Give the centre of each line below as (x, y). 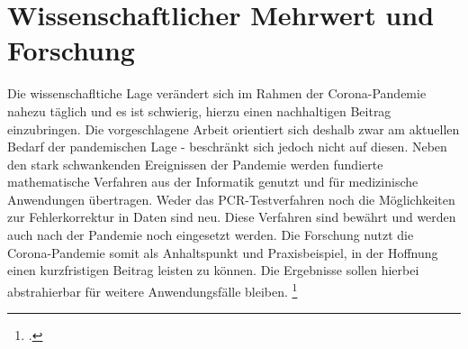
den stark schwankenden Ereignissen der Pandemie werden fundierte (195, 164)
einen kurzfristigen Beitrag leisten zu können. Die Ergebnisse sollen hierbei (213, 270)
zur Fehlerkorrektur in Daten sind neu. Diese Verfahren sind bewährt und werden (232, 217)
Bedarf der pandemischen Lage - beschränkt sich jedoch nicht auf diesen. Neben (227, 147)
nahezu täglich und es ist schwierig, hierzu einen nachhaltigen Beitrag (199, 110)
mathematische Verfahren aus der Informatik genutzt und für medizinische (213, 182)
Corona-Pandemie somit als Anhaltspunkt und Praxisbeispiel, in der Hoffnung (223, 252)
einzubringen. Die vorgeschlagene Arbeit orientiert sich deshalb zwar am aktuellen (234, 129)
